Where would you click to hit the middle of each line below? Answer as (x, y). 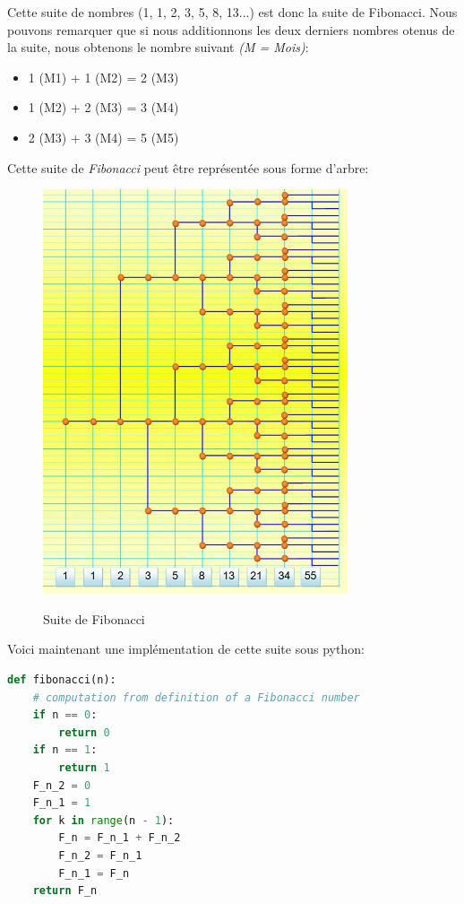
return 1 (84, 768)
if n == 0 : (65, 715)
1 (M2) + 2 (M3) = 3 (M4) (103, 107)
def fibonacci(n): (62, 680)
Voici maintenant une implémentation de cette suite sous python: (186, 649)
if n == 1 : (65, 750)
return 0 (84, 732)
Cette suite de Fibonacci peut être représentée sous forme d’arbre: (188, 167)
